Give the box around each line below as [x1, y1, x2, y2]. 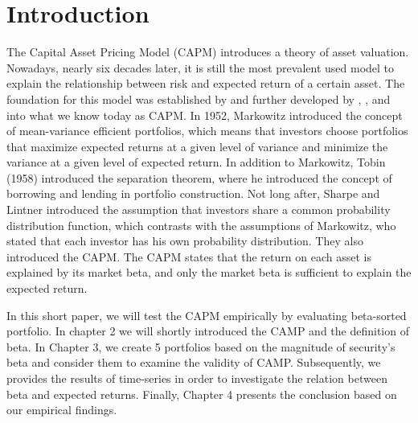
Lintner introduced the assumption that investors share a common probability [6, 201, 391, 218]
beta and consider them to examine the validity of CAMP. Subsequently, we [6, 354, 381, 371]
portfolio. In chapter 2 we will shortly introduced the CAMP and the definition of [6, 322, 409, 339]
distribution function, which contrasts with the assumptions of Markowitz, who [6, 216, 396, 233]
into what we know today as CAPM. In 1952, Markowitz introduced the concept [6, 106, 403, 123]
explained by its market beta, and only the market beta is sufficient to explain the [6, 264, 412, 281]
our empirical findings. [6, 401, 117, 418]
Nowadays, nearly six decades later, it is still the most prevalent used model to [6, 59, 395, 76]
